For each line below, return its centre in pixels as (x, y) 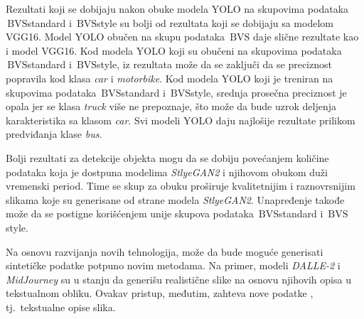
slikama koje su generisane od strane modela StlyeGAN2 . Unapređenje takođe (175, 199)
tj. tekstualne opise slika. (61, 307)
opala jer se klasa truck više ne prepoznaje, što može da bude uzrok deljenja (171, 106)
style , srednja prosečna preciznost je (269, 92)
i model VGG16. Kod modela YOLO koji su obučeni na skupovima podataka (174, 50)
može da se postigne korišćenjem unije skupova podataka (130, 213)
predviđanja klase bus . (54, 134)
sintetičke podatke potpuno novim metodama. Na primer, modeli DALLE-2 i (173, 265)
